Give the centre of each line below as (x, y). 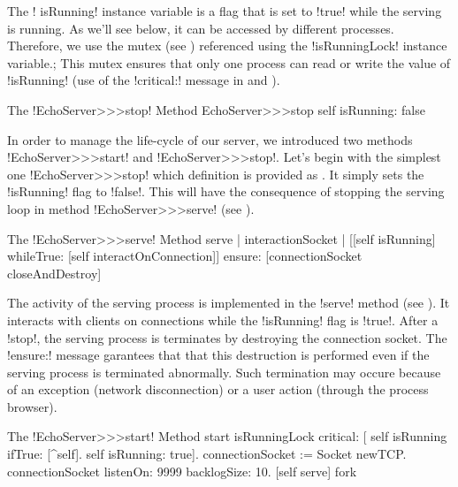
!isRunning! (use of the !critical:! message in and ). (144, 80)
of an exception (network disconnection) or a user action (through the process (218, 389)
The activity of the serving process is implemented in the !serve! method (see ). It (229, 303)
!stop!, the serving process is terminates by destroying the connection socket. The (227, 337)
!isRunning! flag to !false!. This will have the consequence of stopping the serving (226, 191)
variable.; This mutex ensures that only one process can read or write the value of (229, 62)
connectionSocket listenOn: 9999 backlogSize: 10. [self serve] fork (182, 471)
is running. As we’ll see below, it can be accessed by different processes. (201, 28)
